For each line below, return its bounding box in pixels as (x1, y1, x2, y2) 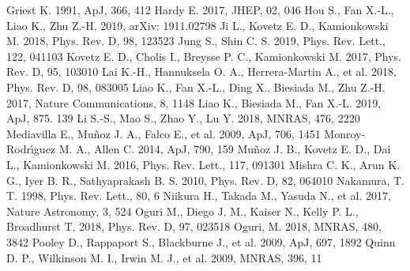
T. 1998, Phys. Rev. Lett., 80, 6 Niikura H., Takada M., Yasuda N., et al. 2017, (6, 187, 391, 204)
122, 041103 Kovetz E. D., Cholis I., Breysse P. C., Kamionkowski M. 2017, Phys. (6, 47, 401, 64)
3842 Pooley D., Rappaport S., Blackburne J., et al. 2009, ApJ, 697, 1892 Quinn (6, 233, 396, 250)
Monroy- (324, 125, 366, 141)
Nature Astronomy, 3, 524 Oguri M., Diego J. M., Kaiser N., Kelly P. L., (6, 202, 359, 219)
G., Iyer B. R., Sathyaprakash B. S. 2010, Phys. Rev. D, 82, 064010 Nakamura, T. (6, 171, 404, 188)
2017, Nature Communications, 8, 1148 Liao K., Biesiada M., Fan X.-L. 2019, (6, 94, 382, 111)
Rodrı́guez (6, 141, 56, 157)
